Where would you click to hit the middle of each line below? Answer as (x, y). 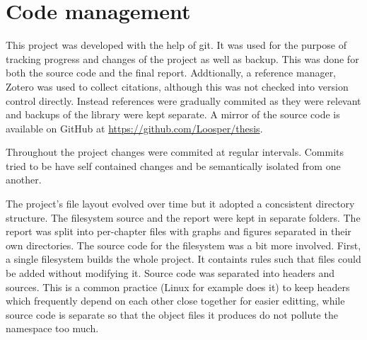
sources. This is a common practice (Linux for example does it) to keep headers (178, 287)
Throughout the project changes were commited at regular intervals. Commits (175, 152)
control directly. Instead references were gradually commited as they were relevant (183, 100)
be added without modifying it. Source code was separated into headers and (170, 273)
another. (24, 180)
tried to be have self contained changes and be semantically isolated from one (173, 165)
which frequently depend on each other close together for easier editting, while (175, 301)
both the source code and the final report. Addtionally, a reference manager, (171, 73)
